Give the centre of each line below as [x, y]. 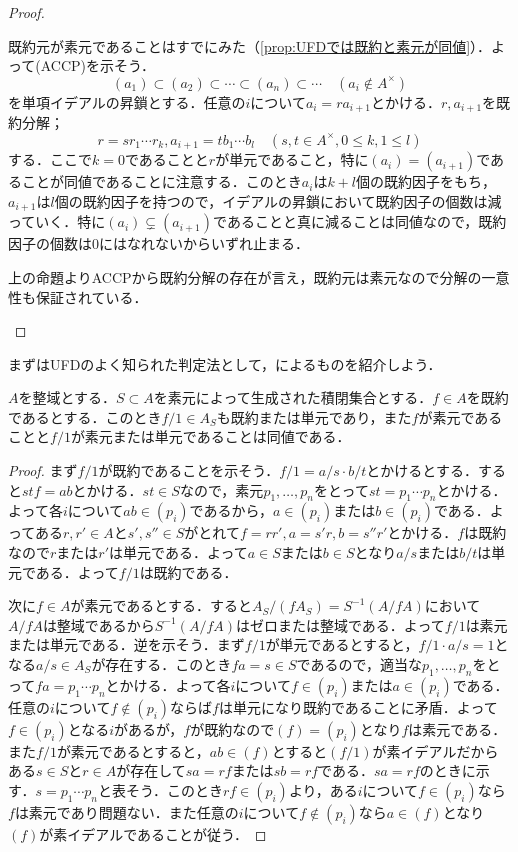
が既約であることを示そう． [189, 470]
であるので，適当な [359, 664]
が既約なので [232, 728]
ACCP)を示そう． [97, 65]
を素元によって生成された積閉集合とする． [293, 397]
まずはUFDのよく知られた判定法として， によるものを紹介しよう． [225, 363]
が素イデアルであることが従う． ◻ [153, 834]
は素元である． [457, 728]
